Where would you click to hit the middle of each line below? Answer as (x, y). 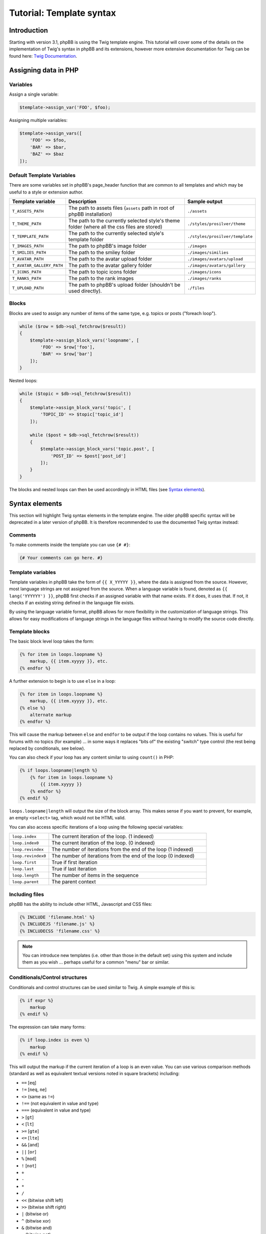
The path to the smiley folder (102, 253)
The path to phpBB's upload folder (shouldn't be (124, 285)
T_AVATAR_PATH (28, 259)
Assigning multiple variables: (38, 120)
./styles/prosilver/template (220, 236)
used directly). (85, 291)
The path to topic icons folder (103, 272)
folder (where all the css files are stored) (115, 227)
